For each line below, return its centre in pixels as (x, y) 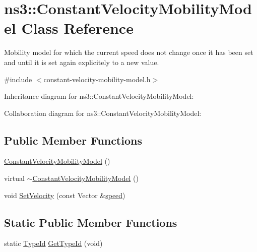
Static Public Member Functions (91, 222)
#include (18, 79)
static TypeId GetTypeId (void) (53, 243)
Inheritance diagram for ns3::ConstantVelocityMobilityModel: (99, 96)
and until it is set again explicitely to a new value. (82, 62)
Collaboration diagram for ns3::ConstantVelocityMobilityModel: (103, 113)
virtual (14, 178)
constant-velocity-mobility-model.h (97, 79)
